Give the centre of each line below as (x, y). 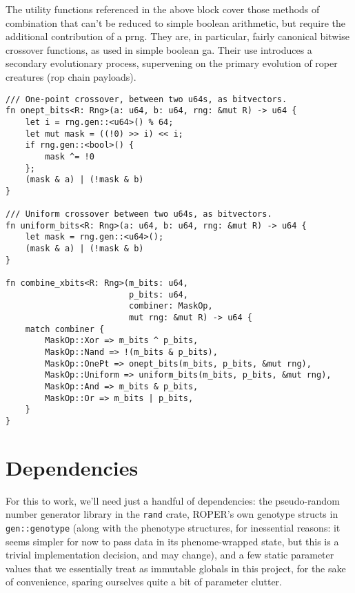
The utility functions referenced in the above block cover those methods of (163, 9)
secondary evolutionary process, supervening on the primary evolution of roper (172, 63)
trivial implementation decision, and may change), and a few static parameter (170, 555)
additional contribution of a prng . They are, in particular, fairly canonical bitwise (177, 36)
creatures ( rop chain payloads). (71, 76)
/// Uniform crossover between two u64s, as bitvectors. (139, 214)
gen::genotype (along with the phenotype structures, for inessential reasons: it (173, 527)
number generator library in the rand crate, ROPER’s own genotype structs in (172, 514)
